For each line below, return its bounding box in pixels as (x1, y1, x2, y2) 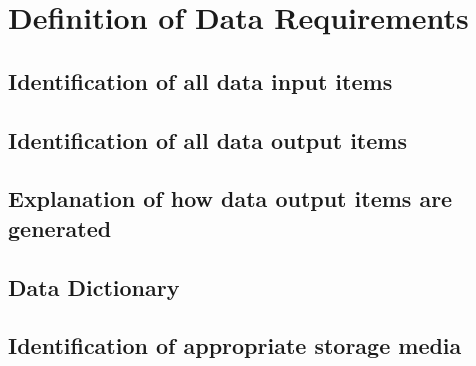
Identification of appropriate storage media (8, 330, 462, 361)
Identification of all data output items (8, 124, 407, 155)
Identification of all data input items (8, 65, 393, 96)
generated (8, 212, 112, 243)
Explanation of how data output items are (8, 183, 453, 214)
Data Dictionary (8, 271, 180, 302)
